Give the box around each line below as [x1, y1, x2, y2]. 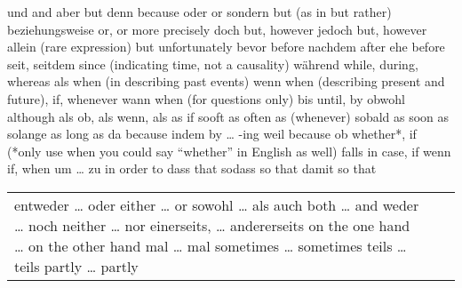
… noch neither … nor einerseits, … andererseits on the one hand [14, 214, 410, 236]
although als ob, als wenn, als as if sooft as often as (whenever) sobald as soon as [7, 107, 450, 125]
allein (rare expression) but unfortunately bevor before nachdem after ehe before [7, 37, 445, 56]
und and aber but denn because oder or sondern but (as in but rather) [7, 3, 392, 20]
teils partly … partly [14, 255, 139, 276]
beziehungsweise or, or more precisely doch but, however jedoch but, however [7, 20, 427, 38]
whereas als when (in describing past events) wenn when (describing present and [7, 72, 445, 91]
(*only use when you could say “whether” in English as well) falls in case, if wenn [7, 141, 451, 160]
